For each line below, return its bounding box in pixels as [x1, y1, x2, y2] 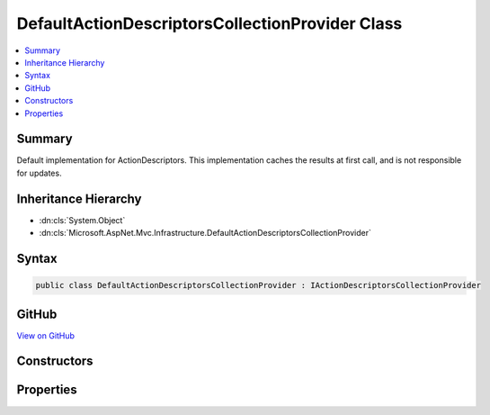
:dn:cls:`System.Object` [39, 214, 126, 225]
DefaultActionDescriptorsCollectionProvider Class [16, 14, 403, 33]
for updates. [16, 167, 62, 178]
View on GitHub [16, 329, 76, 341]
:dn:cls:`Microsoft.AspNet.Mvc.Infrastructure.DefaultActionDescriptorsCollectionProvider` [39, 228, 372, 239]
